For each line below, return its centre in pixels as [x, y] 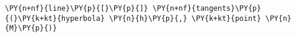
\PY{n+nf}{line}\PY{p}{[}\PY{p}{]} [77, 8]
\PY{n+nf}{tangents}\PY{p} [207, 8]
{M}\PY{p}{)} [31, 28]
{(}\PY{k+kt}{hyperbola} [55, 18]
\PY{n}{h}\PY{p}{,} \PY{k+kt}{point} [185, 18]
